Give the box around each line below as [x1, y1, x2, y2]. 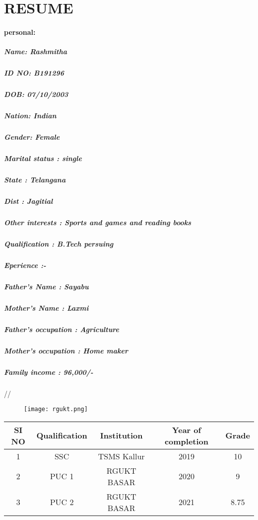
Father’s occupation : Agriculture [4, 324, 120, 334]
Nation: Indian [4, 110, 57, 121]
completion [164, 435, 209, 447]
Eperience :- [4, 260, 46, 270]
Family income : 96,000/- [4, 366, 93, 377]
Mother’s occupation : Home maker [4, 345, 128, 355]
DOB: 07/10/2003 [4, 89, 68, 99]
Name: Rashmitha [4, 46, 67, 57]
